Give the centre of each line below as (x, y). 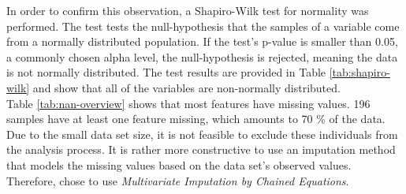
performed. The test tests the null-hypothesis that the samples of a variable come (203, 26)
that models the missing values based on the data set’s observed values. (179, 164)
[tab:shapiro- (359, 72)
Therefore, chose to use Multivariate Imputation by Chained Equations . (178, 180)
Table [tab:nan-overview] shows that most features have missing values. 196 (188, 103)
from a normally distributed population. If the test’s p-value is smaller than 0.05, (202, 41)
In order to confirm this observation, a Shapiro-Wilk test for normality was (188, 10)
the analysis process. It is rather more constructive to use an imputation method (201, 149)
